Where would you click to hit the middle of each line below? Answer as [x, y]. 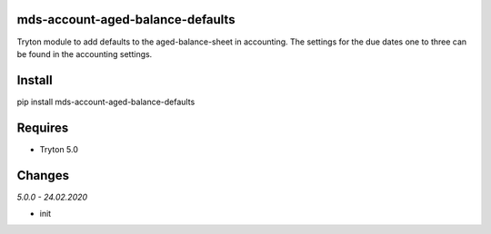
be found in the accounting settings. [85, 54]
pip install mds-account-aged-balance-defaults [106, 102]
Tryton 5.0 [59, 149]
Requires [43, 127]
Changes [43, 175]
